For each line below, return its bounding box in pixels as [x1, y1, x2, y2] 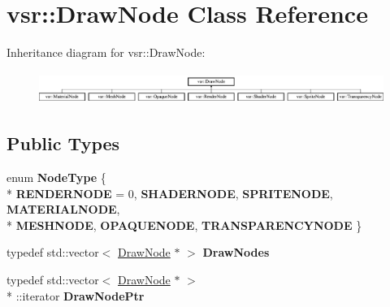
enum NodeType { [6, 169, 106, 186]
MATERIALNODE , [6, 201, 120, 218]
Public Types [6, 131, 120, 156]
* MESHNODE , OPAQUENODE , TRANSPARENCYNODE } [6, 216, 362, 233]
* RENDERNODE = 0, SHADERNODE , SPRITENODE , [6, 184, 333, 201]
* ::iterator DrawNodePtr [6, 287, 145, 304]
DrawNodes [202, 244, 270, 261]
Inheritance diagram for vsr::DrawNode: [6, 44, 206, 61]
